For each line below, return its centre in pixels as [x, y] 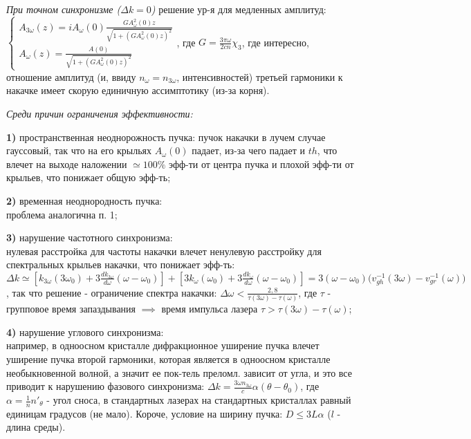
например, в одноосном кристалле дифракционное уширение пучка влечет [163, 345]
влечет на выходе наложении [67, 164]
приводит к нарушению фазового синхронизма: [105, 386]
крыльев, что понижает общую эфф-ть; [89, 177]
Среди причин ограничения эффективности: [100, 113]
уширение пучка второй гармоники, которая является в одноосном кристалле [168, 359]
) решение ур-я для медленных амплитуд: [239, 9]
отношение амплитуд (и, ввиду [71, 76]
